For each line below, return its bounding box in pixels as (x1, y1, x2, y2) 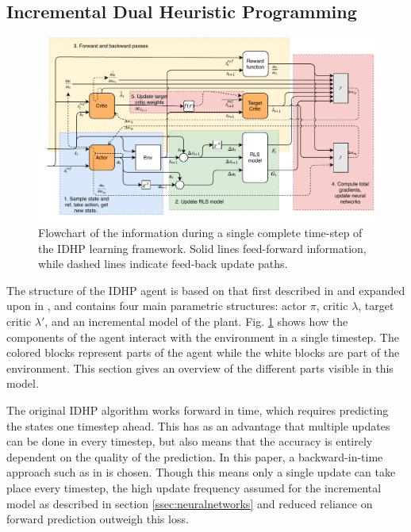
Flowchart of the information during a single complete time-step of (38, 224, 363, 241)
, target (358, 297, 394, 314)
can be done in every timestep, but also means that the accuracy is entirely (6, 433, 373, 450)
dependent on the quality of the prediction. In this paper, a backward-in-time (6, 448, 383, 465)
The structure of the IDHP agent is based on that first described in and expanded (6, 281, 405, 298)
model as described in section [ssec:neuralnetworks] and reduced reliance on (6, 495, 373, 511)
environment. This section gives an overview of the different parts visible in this (6, 359, 394, 376)
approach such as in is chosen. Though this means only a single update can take (6, 464, 396, 480)
